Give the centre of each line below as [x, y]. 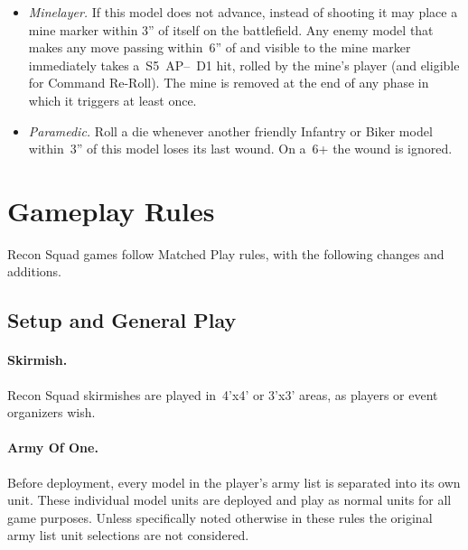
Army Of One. [53, 447]
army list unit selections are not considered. [128, 535]
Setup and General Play [122, 320]
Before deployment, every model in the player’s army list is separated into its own [234, 482]
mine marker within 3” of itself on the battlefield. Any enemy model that [231, 29]
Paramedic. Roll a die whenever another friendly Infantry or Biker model [230, 131]
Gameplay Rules [111, 210]
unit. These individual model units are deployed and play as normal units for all [229, 500]
